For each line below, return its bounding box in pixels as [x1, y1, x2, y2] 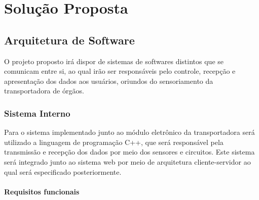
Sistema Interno [4, 107, 70, 119]
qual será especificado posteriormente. [4, 166, 122, 177]
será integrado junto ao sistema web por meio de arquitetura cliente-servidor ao [4, 156, 251, 167]
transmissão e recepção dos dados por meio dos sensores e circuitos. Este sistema [4, 146, 255, 157]
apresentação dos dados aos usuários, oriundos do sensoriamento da [4, 75, 213, 86]
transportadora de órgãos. [4, 85, 84, 96]
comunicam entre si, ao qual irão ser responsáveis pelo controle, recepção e [4, 66, 236, 76]
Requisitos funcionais [4, 186, 80, 196]
